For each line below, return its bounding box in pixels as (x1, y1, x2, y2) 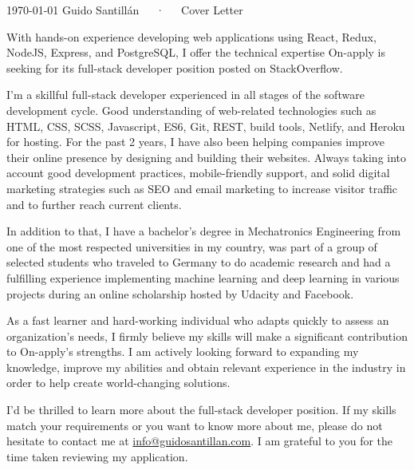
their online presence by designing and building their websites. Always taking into (6, 148, 407, 165)
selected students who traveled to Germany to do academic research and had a (6, 254, 391, 271)
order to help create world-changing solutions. (6, 374, 231, 391)
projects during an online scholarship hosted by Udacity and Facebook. (6, 285, 354, 302)
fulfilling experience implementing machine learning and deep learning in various (6, 269, 400, 286)
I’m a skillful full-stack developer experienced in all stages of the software (6, 86, 365, 103)
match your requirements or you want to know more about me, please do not (6, 417, 383, 433)
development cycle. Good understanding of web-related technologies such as (6, 101, 377, 118)
